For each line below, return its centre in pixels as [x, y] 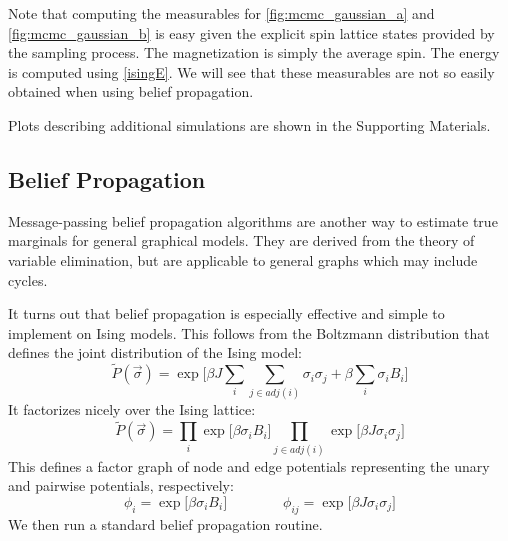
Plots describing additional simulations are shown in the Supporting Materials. [249, 124]
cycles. [28, 279]
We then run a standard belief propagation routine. [165, 523]
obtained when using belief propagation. [131, 91]
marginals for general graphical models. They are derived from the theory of [241, 240]
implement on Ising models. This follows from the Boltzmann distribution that [249, 332]
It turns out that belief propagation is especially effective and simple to [226, 313]
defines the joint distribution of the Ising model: [155, 352]
